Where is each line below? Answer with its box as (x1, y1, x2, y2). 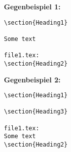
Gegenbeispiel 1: (4, 1, 61, 11)
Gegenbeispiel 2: (4, 74, 61, 84)
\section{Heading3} (4, 108, 68, 115)
